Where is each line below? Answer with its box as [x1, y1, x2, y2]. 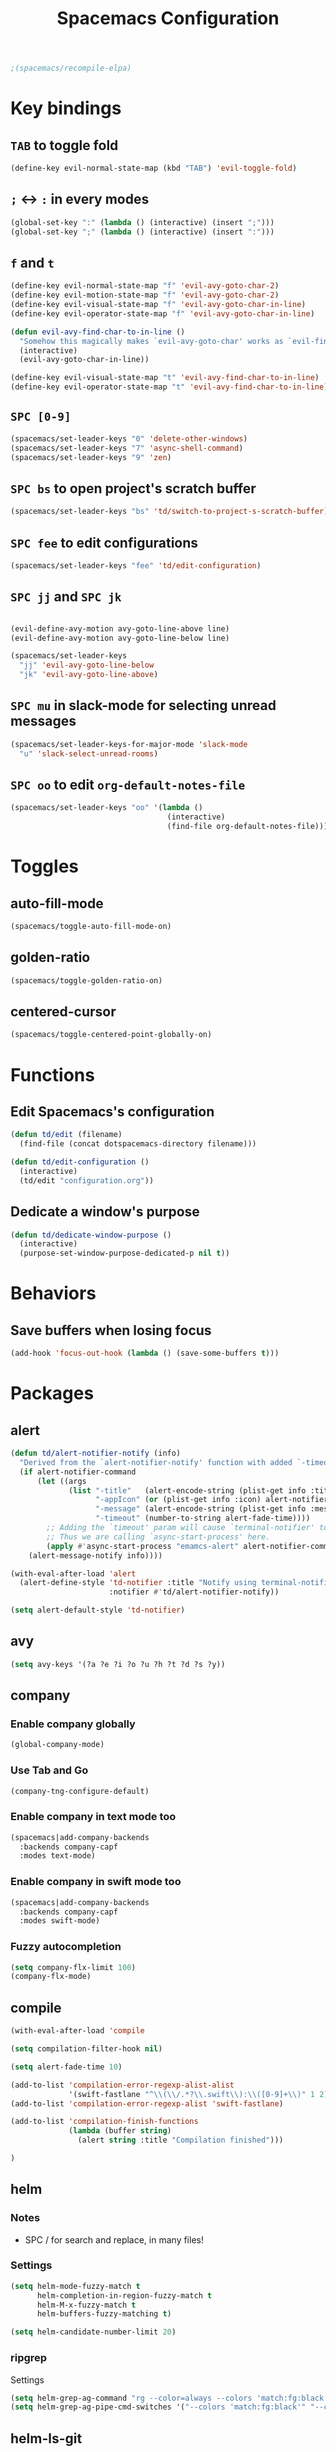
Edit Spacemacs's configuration [10, 1103, 215, 1120]
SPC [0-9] [10, 410, 72, 424]
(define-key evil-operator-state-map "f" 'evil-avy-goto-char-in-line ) [10, 308, 315, 319]
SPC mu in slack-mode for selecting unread [10, 697, 277, 714]
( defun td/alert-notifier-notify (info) [10, 1448, 182, 1458]
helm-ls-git [10, 2430, 83, 2447]
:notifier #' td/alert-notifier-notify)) [108, 1587, 280, 1597]
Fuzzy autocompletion [10, 1940, 122, 1954]
